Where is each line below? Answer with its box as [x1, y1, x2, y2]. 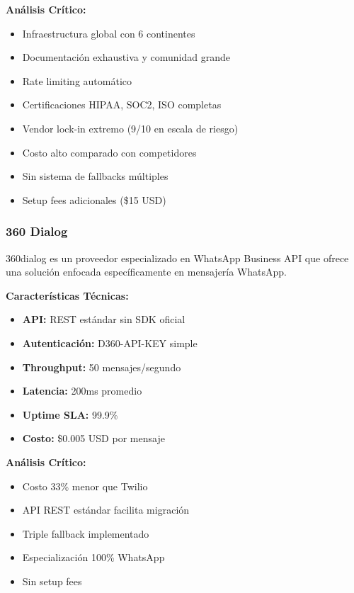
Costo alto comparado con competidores [22, 145, 197, 159]
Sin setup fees [22, 573, 82, 588]
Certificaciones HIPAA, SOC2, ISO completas [22, 97, 222, 112]
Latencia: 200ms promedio [22, 383, 142, 398]
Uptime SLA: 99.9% [22, 407, 118, 422]
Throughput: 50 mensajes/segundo [22, 359, 181, 374]
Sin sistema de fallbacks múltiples [22, 169, 169, 183]
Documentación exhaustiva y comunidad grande [22, 50, 230, 64]
